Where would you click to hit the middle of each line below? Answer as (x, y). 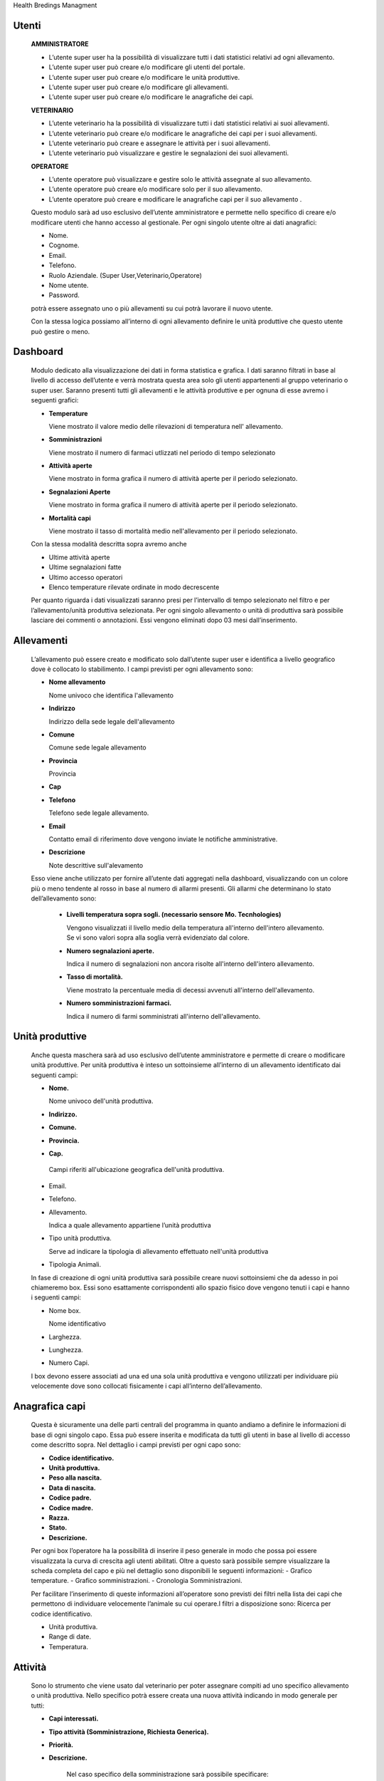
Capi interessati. (74, 1719)
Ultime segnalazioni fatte (85, 567)
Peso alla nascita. (75, 1478)
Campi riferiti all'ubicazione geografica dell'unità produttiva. (137, 1170)
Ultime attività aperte (79, 557)
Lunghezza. (66, 1349)
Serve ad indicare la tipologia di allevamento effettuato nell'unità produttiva (159, 1251)
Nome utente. (69, 285)
